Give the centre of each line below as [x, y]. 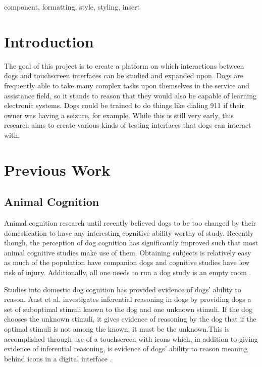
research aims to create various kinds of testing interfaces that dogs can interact [128, 125]
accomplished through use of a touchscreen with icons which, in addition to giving [131, 338]
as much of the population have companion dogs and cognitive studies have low [127, 262]
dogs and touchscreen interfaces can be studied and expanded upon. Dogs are [124, 75]
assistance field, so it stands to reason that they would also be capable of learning [130, 95]
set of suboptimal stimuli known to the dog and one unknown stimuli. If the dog [128, 309]
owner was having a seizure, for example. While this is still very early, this [119, 115]
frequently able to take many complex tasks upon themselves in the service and [127, 85]
